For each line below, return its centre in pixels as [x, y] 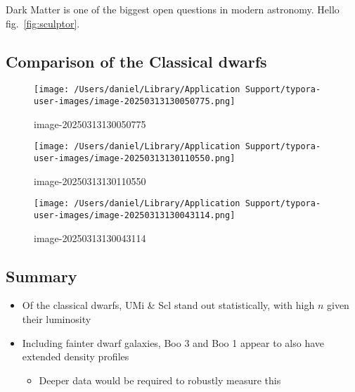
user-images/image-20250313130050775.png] [135, 102]
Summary [41, 276]
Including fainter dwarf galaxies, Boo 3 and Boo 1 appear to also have [173, 342]
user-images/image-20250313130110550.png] [135, 158]
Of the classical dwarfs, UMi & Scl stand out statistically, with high [168, 305]
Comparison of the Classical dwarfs [136, 61]
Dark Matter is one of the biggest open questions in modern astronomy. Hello [173, 9]
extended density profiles [76, 356]
